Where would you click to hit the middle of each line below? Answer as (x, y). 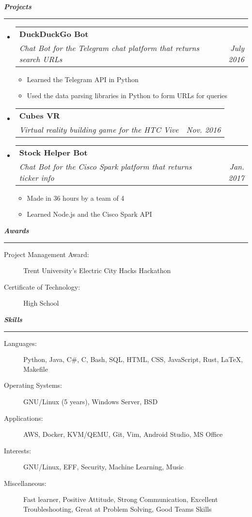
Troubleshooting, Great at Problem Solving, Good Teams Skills (118, 509)
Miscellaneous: (25, 483)
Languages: (20, 343)
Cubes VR (39, 115)
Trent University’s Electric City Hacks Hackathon (97, 270)
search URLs (41, 59)
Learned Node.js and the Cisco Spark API (89, 214)
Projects (18, 6)
